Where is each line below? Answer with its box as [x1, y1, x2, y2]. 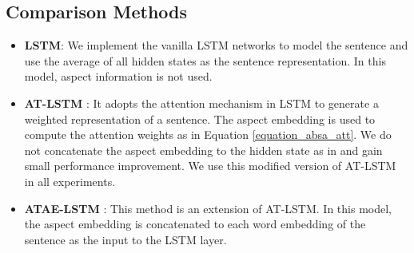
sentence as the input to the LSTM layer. [24, 231, 227, 247]
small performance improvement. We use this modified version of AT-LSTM [24, 157, 396, 174]
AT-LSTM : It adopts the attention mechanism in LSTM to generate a [24, 94, 379, 111]
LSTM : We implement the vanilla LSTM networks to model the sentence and [24, 37, 408, 53]
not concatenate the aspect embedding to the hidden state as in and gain [24, 141, 383, 158]
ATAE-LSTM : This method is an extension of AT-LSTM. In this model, [24, 200, 392, 216]
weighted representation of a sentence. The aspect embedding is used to [24, 110, 376, 127]
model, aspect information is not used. [24, 68, 213, 85]
